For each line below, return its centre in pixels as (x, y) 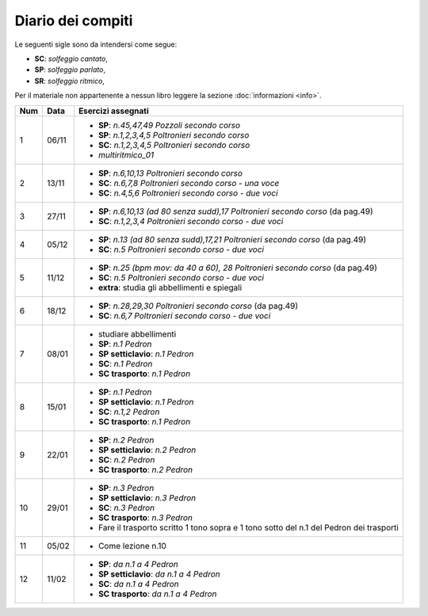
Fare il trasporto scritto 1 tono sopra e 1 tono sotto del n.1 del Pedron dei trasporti (248, 527)
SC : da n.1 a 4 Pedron (139, 584)
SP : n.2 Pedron (126, 439)
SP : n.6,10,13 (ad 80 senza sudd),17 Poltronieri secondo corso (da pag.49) (236, 211)
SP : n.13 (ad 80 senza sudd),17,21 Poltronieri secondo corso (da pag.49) (232, 239)
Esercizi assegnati (114, 111)
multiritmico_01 (126, 154)
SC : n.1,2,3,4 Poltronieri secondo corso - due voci (191, 221)
